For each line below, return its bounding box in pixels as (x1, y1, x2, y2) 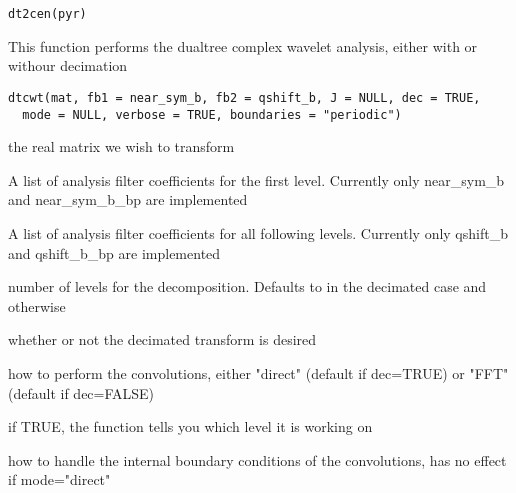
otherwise (8, 295, 66, 316)
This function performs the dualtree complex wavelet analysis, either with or (8, 35, 478, 56)
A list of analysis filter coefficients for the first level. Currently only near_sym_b (8, 169, 505, 190)
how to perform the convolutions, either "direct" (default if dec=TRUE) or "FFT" (8, 362, 509, 383)
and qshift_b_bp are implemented (8, 242, 221, 263)
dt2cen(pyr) (8, 7, 87, 21)
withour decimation (8, 55, 128, 76)
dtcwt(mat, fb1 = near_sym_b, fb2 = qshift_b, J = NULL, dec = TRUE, (8, 90, 481, 105)
